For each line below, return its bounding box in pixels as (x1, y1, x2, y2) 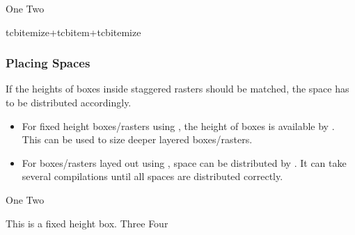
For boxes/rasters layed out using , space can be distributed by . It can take (22, 155, 347, 170)
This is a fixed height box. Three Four (6, 216, 168, 230)
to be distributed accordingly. (6, 95, 132, 109)
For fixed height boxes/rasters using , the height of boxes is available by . (22, 118, 335, 133)
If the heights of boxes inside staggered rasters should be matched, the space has (6, 81, 349, 96)
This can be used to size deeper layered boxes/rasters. (22, 132, 253, 147)
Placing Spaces (6, 54, 90, 72)
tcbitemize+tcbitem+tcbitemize (6, 24, 141, 39)
